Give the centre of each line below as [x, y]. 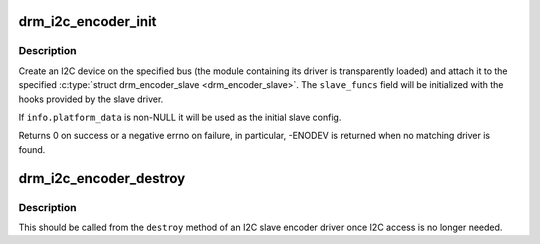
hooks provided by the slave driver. [91, 99]
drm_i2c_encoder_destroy [102, 178]
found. [32, 149]
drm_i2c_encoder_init [87, 21]
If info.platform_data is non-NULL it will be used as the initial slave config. [180, 117]
